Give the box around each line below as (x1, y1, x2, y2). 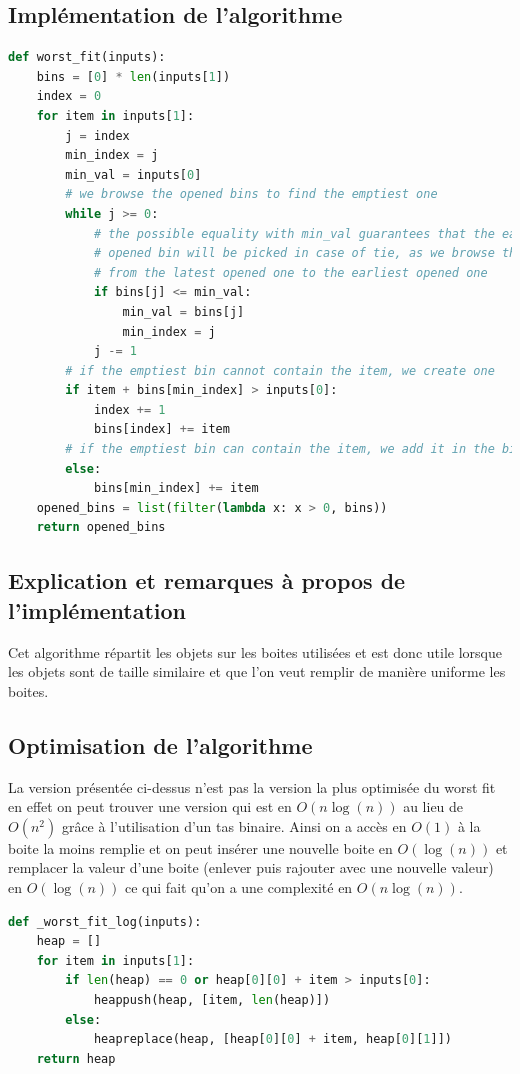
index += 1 (93, 402, 166, 417)
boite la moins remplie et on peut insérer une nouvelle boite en (8, 837, 393, 858)
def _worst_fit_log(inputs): (8, 914, 202, 929)
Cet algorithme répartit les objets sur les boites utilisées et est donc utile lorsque (8, 641, 502, 662)
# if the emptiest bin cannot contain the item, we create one (65, 363, 495, 378)
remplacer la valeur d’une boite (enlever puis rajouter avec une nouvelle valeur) (8, 857, 494, 878)
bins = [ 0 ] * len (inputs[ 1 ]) (36, 69, 231, 84)
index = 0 (36, 89, 102, 104)
